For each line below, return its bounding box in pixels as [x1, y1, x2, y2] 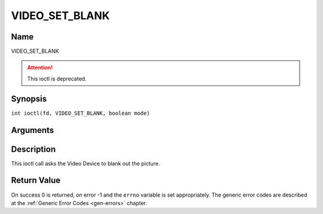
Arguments [11, 125, 54, 135]
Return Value [11, 175, 61, 185]
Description [11, 144, 56, 154]
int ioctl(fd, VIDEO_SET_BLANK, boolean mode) [11, 109, 150, 117]
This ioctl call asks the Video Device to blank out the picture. [11, 160, 160, 167]
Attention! [27, 64, 53, 71]
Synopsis [11, 93, 47, 104]
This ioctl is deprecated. [27, 75, 87, 82]
